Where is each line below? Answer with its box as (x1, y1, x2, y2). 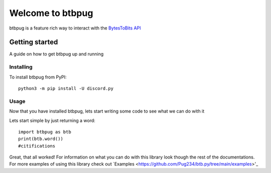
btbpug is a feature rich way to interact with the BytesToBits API (9, 25, 141, 31)
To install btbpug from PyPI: (9, 74, 67, 80)
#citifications (18, 143, 56, 148)
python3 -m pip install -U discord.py (18, 85, 114, 91)
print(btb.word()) (18, 136, 64, 142)
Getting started (9, 38, 58, 46)
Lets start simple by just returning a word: (9, 117, 95, 123)
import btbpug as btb (18, 129, 71, 134)
